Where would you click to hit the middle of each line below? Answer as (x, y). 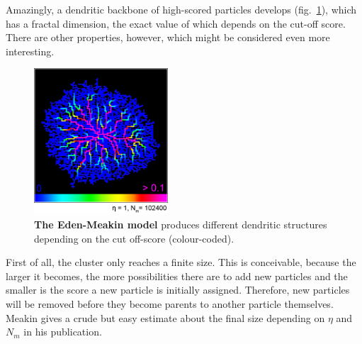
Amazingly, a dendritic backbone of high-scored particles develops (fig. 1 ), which (181, 9)
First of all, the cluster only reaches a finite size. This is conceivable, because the (181, 262)
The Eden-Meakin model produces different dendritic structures (181, 224)
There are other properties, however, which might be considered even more (168, 37)
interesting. (30, 51)
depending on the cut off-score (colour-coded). (134, 238)
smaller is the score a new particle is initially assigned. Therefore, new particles (178, 290)
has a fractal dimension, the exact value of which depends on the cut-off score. (176, 23)
